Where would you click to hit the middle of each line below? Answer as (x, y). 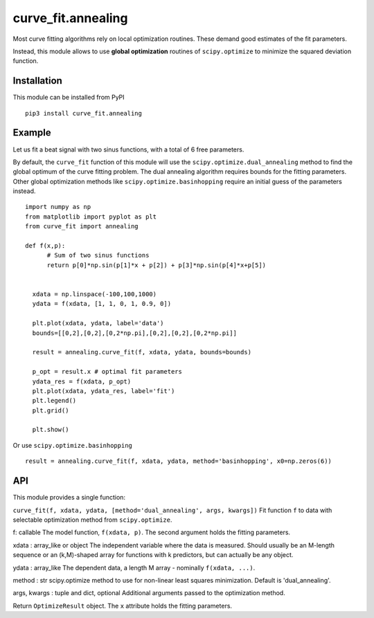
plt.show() (51, 430)
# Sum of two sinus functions (98, 255)
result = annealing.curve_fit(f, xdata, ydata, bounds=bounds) (142, 352)
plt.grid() (51, 410)
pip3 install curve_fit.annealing (83, 113)
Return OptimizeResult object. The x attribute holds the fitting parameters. (122, 606)
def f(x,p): (45, 246)
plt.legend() (54, 401)
